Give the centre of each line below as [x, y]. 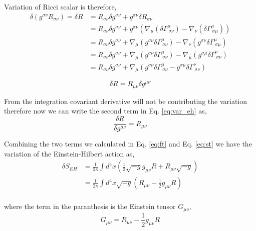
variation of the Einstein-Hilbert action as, [69, 153]
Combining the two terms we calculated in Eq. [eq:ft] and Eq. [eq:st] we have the [128, 144]
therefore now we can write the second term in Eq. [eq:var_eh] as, [105, 111]
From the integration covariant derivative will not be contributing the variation [126, 101]
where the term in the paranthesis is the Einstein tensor [90, 206]
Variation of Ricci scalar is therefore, [60, 6]
